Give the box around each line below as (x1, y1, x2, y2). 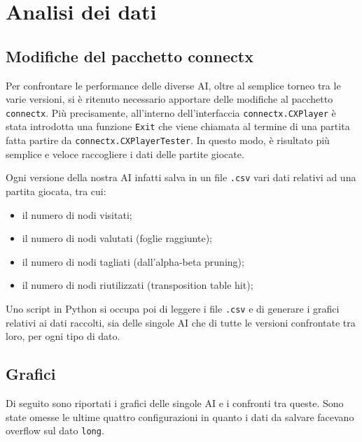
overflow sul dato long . (6, 423, 104, 438)
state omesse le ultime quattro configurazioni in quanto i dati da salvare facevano (6, 409, 354, 424)
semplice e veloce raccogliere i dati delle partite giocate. (6, 146, 244, 161)
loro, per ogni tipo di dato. (6, 329, 120, 343)
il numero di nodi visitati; (22, 207, 132, 222)
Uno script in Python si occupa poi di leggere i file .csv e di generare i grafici (6, 301, 340, 315)
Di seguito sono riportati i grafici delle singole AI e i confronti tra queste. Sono (6, 396, 344, 410)
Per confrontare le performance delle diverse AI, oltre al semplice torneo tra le (6, 78, 341, 92)
